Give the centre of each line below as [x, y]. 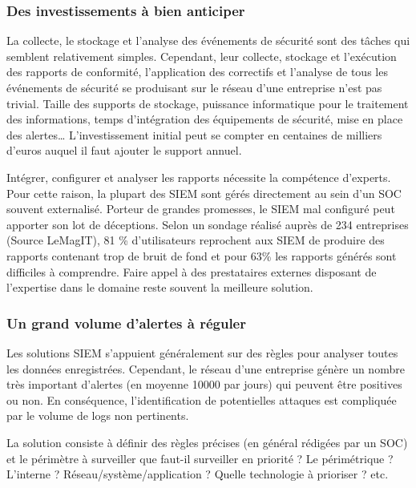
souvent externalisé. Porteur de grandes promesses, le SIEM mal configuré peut [201, 209]
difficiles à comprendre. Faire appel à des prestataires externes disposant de [192, 271]
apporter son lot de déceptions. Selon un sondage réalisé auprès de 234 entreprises [208, 224]
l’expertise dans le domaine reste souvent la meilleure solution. [160, 287]
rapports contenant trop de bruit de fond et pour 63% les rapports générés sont [202, 255]
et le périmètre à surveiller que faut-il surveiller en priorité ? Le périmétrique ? [200, 458]
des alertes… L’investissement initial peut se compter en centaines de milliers [194, 134]
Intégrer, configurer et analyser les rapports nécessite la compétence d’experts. [199, 177]
